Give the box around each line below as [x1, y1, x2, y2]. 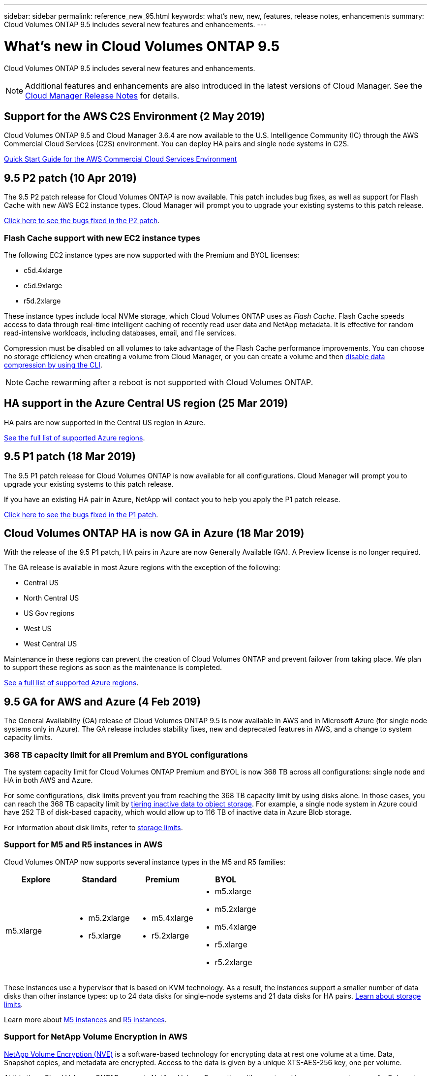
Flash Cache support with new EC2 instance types [4, 233, 200, 243]
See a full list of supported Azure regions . [4, 678, 139, 687]
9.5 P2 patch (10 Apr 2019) [4, 171, 137, 184]
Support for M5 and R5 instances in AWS [4, 840, 163, 850]
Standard [82, 874, 117, 884]
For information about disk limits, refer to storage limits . [4, 823, 183, 832]
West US [24, 624, 52, 633]
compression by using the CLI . [4, 360, 103, 369]
